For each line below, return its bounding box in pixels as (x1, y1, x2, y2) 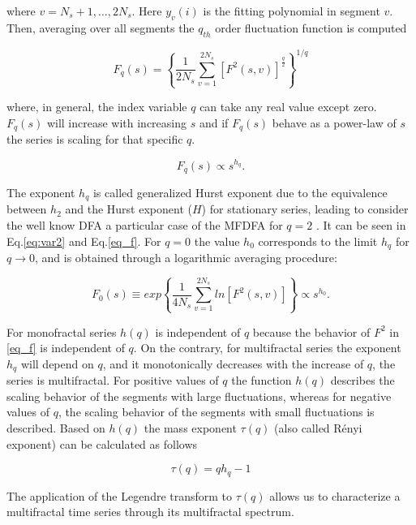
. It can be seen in (315, 217, 406, 234)
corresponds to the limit (258, 232, 378, 249)
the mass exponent (144, 420, 237, 437)
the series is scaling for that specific (6, 131, 183, 148)
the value (194, 232, 240, 249)
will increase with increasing (46, 114, 187, 131)
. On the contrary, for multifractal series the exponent (133, 339, 401, 356)
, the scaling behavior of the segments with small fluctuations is (58, 403, 375, 420)
